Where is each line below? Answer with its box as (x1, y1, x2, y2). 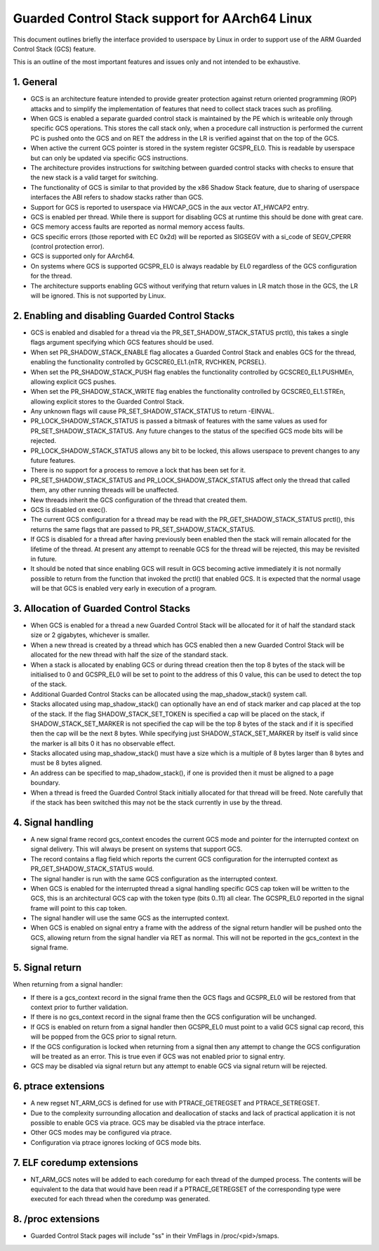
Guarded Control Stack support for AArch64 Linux (13, 11, 312, 26)
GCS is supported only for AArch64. (30, 252, 135, 260)
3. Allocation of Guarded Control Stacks (13, 602, 191, 615)
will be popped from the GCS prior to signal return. (30, 1032, 177, 1041)
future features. (30, 456, 76, 465)
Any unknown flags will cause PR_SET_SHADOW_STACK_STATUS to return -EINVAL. (30, 407, 275, 416)
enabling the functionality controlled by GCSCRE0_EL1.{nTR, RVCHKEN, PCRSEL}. (30, 358, 267, 366)
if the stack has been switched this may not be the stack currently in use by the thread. (30, 798, 282, 807)
